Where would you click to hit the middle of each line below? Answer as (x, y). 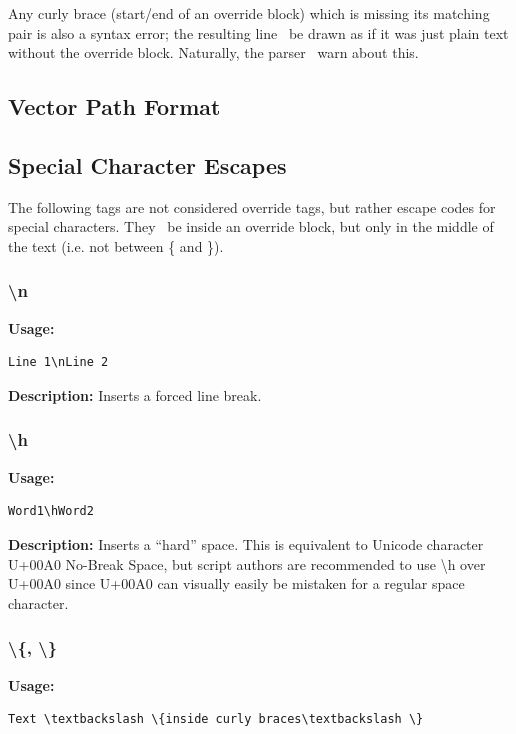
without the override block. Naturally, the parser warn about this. (213, 52)
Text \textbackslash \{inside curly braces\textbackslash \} (216, 719)
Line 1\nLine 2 (58, 362)
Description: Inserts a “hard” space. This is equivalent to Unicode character (246, 543)
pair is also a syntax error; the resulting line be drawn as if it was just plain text (258, 32)
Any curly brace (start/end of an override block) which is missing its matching (249, 13)
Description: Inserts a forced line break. (135, 394)
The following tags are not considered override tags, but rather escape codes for (252, 206)
